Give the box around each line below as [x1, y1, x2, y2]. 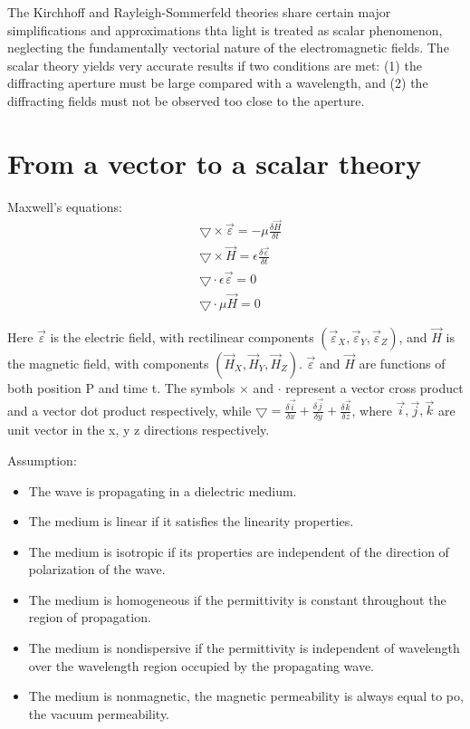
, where [351, 400, 392, 419]
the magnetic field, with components [7, 354, 209, 373]
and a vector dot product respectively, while [7, 400, 252, 419]
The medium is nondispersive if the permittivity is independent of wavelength [28, 638, 460, 657]
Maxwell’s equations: [7, 197, 122, 216]
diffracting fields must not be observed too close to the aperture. [7, 91, 365, 110]
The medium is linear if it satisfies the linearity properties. [28, 512, 354, 531]
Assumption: [7, 450, 77, 469]
